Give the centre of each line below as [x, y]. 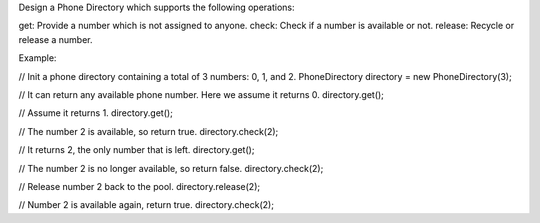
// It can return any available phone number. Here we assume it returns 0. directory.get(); [201, 94]
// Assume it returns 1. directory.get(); [96, 113]
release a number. [56, 39]
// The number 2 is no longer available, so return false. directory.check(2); [171, 168]
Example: [37, 58]
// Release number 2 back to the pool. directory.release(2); [139, 186]
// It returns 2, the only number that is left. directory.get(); [136, 150]
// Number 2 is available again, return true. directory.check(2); [146, 205]
